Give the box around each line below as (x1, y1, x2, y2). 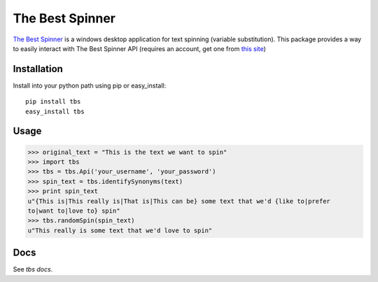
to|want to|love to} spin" (27, 206, 120, 215)
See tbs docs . (13, 265, 53, 274)
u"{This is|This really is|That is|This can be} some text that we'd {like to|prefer (27, 197, 330, 205)
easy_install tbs (25, 107, 85, 115)
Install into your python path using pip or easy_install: (13, 81, 167, 90)
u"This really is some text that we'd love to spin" (27, 226, 213, 234)
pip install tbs (25, 98, 81, 106)
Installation (13, 63, 63, 75)
